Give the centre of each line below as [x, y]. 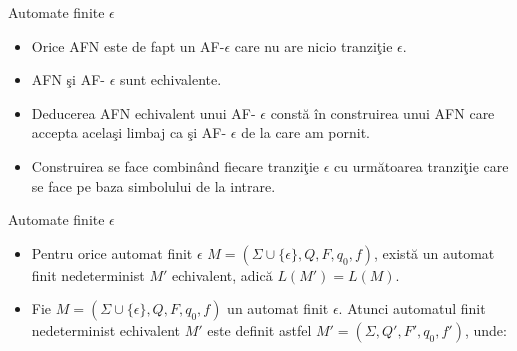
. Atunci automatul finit [412, 308]
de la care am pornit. [305, 132]
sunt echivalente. [170, 79]
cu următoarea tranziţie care [421, 165]
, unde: [485, 330]
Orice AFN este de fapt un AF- [128, 45]
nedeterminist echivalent [106, 330]
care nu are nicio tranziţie [313, 45]
